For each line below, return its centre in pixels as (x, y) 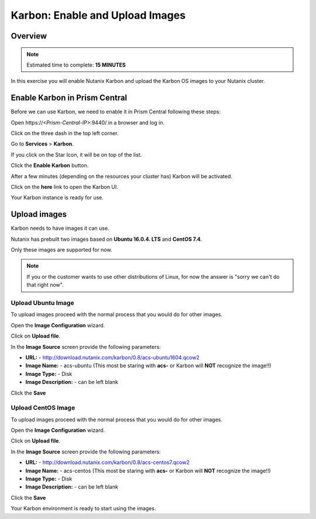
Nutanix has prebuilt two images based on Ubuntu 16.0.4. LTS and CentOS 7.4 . (107, 239)
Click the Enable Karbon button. (50, 165)
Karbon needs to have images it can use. (60, 229)
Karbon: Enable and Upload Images (98, 15)
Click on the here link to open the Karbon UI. (64, 186)
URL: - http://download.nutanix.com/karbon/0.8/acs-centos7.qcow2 (107, 462)
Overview (29, 36)
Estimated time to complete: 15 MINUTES (76, 65)
